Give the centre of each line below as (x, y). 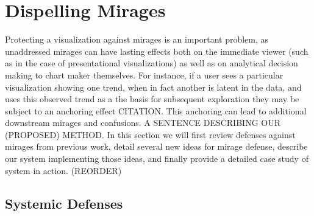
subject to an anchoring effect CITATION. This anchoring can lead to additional (156, 110)
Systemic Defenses (64, 203)
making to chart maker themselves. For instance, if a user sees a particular (144, 75)
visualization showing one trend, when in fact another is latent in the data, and (153, 87)
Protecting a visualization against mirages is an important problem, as (137, 39)
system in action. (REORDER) (63, 170)
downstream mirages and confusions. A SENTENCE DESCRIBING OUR (143, 123)
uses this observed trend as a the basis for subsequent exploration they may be (152, 99)
